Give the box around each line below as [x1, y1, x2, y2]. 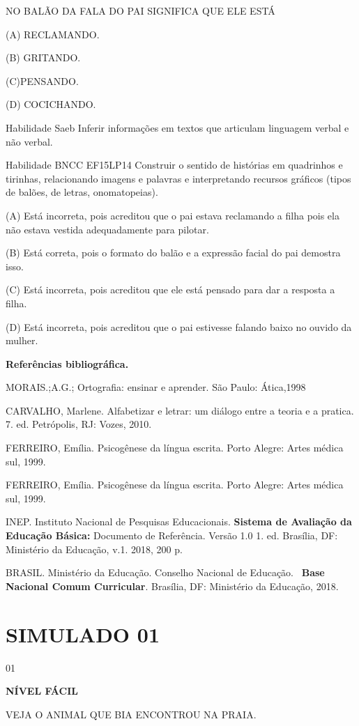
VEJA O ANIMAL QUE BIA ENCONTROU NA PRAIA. [6, 706, 257, 721]
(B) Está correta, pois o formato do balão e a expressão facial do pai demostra [6, 245, 341, 260]
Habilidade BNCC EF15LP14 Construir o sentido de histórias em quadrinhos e [6, 157, 343, 172]
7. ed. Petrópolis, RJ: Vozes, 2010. [6, 417, 152, 431]
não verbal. [6, 134, 53, 148]
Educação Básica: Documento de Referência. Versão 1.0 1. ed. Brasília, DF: [6, 528, 338, 543]
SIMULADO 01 [6, 619, 160, 648]
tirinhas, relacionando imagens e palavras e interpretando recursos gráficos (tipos [6, 171, 351, 185]
